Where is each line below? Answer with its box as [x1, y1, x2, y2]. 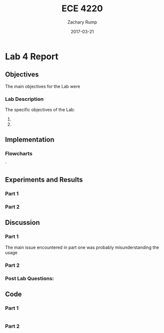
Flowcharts [5, 150, 33, 157]
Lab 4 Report [5, 51, 59, 62]
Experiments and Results [5, 176, 83, 184]
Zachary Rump [67, 19, 97, 25]
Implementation [5, 136, 55, 144]
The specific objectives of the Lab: [5, 107, 75, 113]
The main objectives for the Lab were [5, 83, 80, 89]
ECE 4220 [61, 3, 103, 14]
